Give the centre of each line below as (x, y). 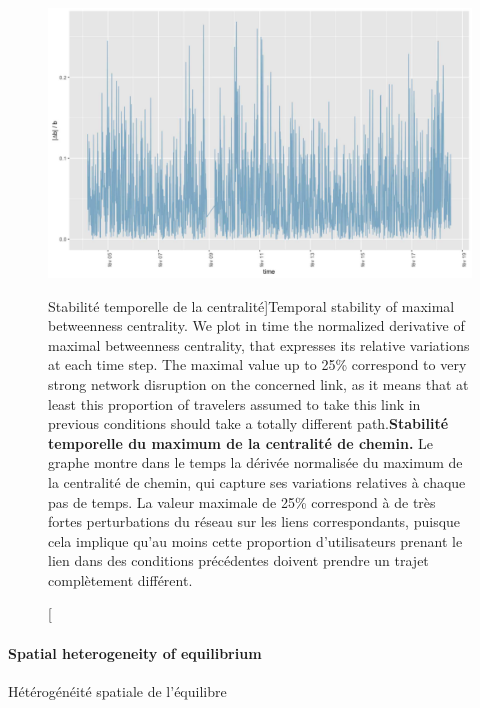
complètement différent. (120, 579)
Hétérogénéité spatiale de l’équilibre (117, 690)
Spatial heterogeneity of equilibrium (135, 652)
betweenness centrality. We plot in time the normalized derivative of (256, 325)
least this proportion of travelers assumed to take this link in (234, 403)
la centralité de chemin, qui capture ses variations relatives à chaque (257, 481)
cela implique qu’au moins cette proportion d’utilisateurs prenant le (255, 540)
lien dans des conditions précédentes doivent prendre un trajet (238, 560)
